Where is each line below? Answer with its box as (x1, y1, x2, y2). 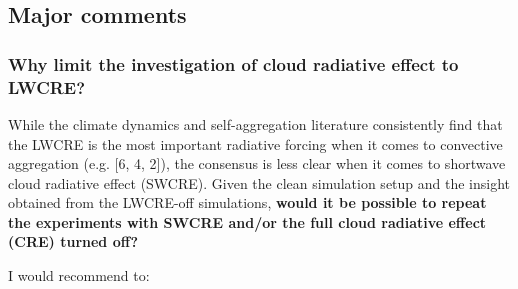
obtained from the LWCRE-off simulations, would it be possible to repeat (8, 192, 487, 213)
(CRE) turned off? (8, 231, 139, 252)
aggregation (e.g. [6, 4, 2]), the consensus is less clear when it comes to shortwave (8, 153, 506, 174)
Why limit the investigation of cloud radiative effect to (8, 51, 459, 76)
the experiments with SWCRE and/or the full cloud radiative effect (8, 211, 487, 232)
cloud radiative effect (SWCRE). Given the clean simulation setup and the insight (8, 172, 511, 193)
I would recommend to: (8, 265, 150, 286)
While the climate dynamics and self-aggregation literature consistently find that (8, 113, 503, 134)
